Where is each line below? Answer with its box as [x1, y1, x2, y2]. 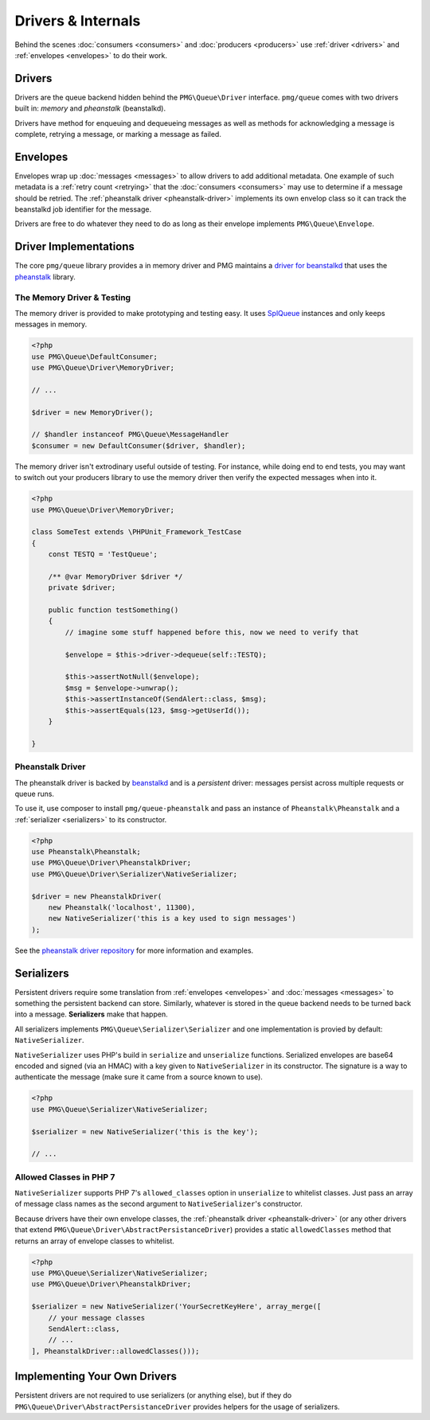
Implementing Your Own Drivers [14, 1370, 178, 1383]
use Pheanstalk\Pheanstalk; [31, 848, 141, 856]
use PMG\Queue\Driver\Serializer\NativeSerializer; [31, 869, 238, 879]
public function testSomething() [48, 606, 179, 614]
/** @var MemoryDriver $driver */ [48, 572, 183, 581]
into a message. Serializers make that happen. [14, 1009, 168, 1019]
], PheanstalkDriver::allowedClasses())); [31, 1346, 200, 1356]
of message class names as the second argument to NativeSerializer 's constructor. [14, 1199, 303, 1209]
